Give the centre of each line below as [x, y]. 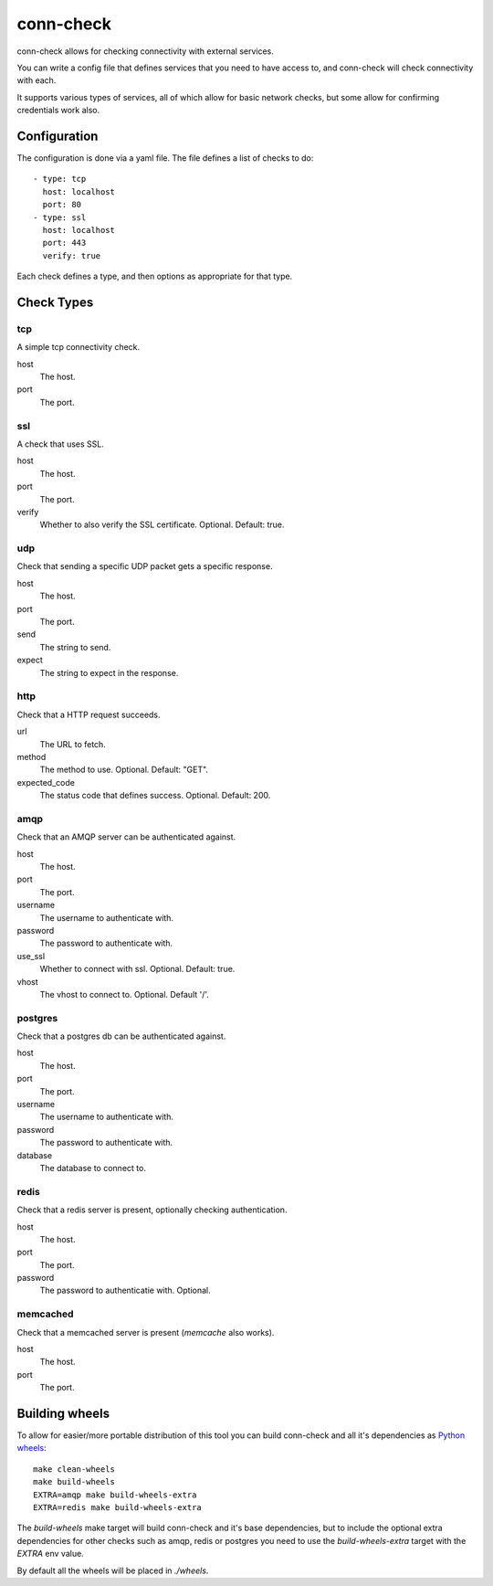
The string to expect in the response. [109, 672]
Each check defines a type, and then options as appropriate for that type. [155, 276]
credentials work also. [58, 111]
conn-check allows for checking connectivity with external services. [145, 51]
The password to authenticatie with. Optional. [126, 1290]
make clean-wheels [74, 1469]
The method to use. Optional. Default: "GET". [124, 770]
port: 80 [62, 205]
